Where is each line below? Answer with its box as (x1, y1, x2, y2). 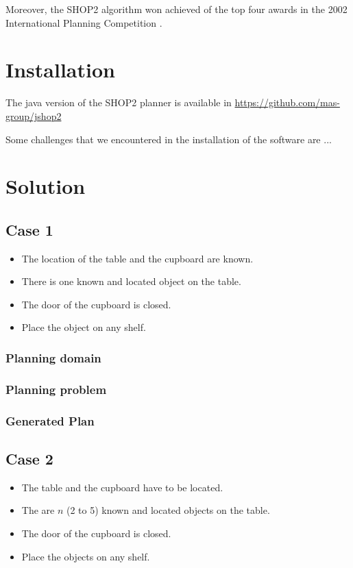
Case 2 (5, 447, 53, 469)
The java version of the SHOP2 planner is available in (5, 95, 232, 110)
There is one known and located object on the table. (21, 274, 241, 288)
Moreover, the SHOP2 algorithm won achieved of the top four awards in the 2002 (5, 2, 348, 16)
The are (21, 503, 55, 517)
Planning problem (5, 380, 107, 397)
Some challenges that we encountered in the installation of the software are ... (5, 132, 332, 146)
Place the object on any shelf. (21, 320, 146, 334)
